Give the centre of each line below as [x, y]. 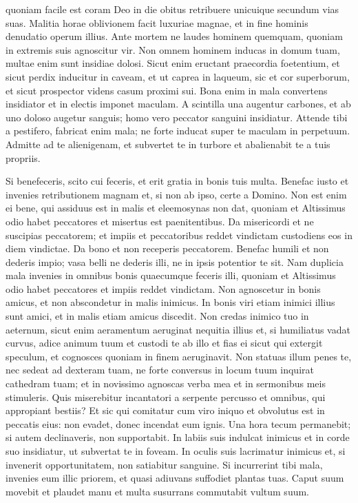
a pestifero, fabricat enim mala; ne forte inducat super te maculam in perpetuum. [178, 131]
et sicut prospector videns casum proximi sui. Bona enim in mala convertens [167, 90]
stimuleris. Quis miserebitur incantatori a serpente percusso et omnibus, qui [166, 397]
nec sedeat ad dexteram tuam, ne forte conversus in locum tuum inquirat [160, 370]
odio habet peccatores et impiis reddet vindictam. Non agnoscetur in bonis [163, 288]
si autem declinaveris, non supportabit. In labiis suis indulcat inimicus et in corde [178, 437]
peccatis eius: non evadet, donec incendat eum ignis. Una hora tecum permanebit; [178, 423]
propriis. [23, 157]
